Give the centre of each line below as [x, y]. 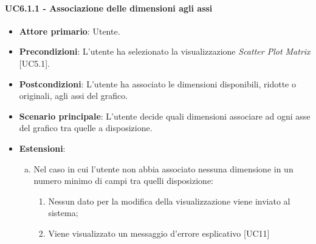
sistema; [63, 213]
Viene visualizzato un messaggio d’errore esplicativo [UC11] [159, 233]
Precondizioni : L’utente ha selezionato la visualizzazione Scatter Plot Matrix [165, 51]
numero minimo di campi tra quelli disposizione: [124, 181]
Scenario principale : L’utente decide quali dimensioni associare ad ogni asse [165, 116]
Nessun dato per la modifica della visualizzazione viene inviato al [169, 201]
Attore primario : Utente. [70, 31]
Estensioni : [42, 148]
